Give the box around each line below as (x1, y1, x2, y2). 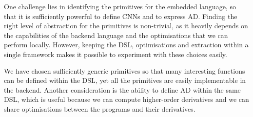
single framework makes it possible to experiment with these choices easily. (4, 49, 227, 59)
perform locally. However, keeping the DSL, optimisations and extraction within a (4, 39, 249, 50)
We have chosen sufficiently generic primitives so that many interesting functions (4, 65, 245, 76)
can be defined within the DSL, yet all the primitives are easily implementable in (4, 75, 246, 85)
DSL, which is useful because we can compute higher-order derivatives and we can (4, 94, 249, 104)
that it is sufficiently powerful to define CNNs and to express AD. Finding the (4, 11, 237, 21)
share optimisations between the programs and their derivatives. (4, 103, 195, 114)
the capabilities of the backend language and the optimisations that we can (4, 30, 228, 40)
